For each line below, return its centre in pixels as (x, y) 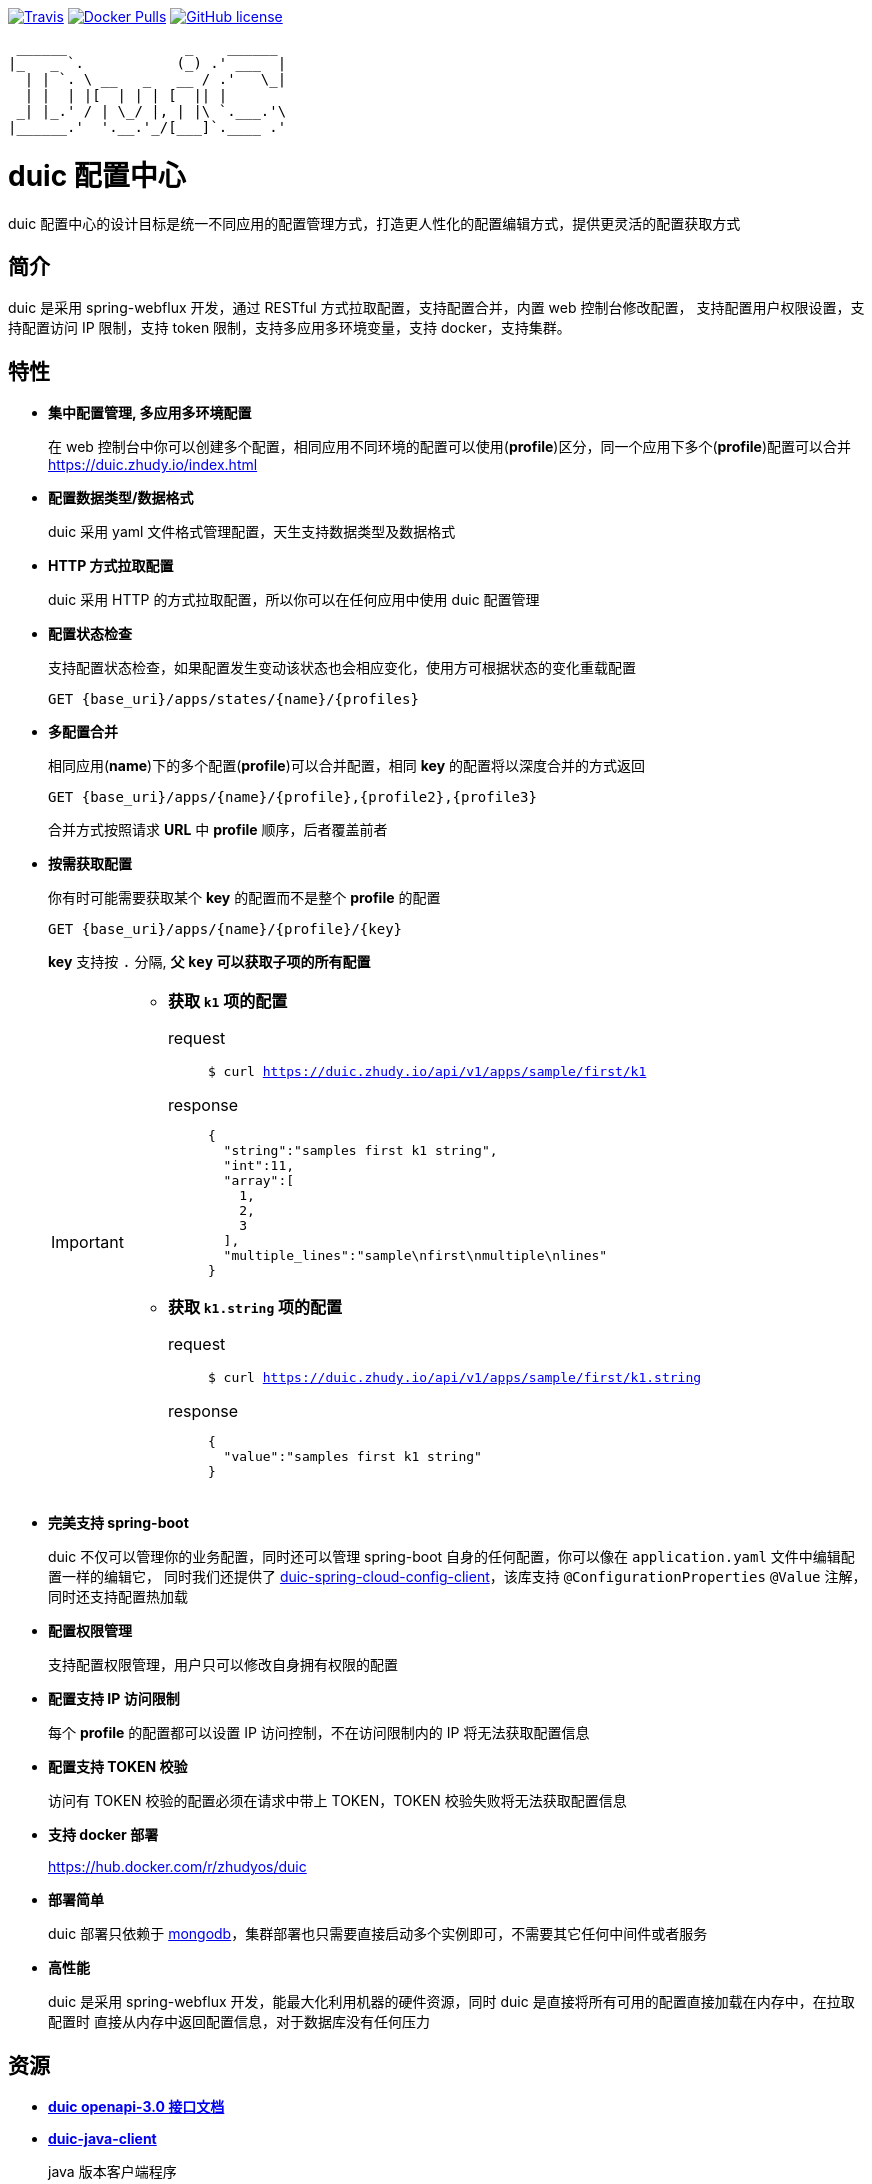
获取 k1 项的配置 (227, 1001)
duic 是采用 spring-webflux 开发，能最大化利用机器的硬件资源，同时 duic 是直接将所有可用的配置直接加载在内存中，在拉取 (451, 2002)
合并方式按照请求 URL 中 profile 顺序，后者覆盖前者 (218, 830)
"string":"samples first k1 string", (360, 1151)
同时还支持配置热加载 (118, 1597)
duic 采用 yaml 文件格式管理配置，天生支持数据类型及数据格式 (252, 532)
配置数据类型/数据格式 (121, 498)
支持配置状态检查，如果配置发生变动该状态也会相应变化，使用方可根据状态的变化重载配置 (342, 668)
